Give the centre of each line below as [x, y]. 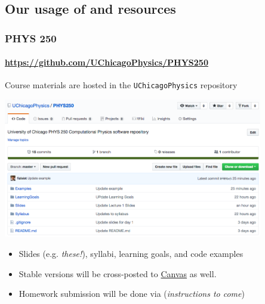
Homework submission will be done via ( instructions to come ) [132, 294]
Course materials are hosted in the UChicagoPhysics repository [121, 85]
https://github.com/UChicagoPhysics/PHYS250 [107, 62]
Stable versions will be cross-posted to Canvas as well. [118, 273]
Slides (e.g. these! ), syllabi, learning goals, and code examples [131, 253]
